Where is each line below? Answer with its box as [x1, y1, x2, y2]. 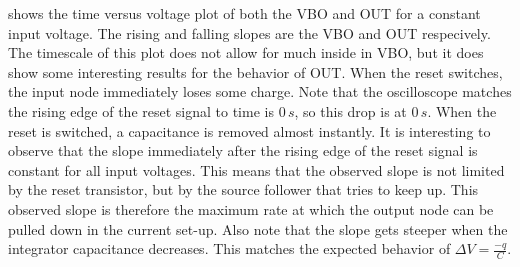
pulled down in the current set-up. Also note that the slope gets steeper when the [8, 218, 508, 239]
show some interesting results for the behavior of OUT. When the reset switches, [8, 61, 503, 82]
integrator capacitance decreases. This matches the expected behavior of [8, 238, 451, 259]
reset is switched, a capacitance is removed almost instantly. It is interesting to [8, 120, 491, 141]
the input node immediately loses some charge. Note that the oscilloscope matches [8, 81, 512, 102]
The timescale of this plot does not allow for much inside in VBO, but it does [8, 42, 484, 63]
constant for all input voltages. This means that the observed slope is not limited [8, 159, 505, 180]
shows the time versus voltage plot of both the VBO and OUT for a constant [8, 3, 481, 23]
